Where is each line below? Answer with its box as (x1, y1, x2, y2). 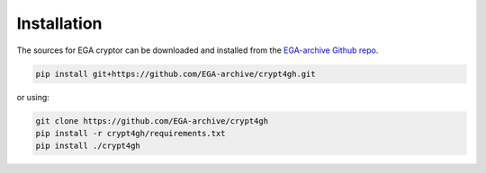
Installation (16, 13, 103, 33)
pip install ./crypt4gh (35, 141, 141, 151)
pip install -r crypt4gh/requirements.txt (35, 128, 226, 138)
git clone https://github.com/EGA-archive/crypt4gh (35, 116, 269, 125)
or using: (16, 91, 49, 102)
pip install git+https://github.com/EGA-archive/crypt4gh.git (35, 68, 316, 79)
